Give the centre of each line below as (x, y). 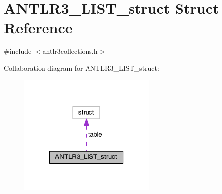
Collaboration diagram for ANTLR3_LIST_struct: (82, 67)
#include (18, 51)
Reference (38, 27)
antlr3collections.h (70, 51)
